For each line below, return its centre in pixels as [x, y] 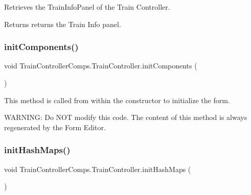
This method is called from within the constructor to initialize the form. [117, 100]
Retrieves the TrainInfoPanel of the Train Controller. [87, 7]
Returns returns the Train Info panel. [63, 24]
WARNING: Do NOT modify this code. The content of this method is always [126, 117]
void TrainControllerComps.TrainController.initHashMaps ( [98, 169]
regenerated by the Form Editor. [55, 127]
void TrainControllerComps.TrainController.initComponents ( [101, 66]
